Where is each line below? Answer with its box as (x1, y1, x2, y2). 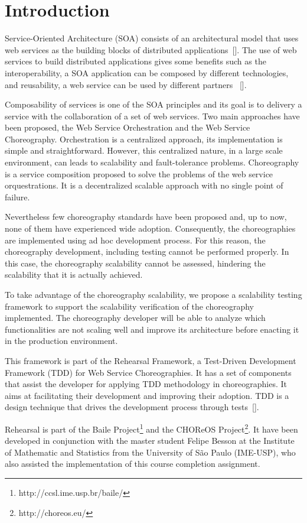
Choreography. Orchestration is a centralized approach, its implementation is (5, 132, 283, 145)
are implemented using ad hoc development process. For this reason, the (5, 233, 266, 246)
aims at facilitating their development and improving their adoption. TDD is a (5, 389, 289, 401)
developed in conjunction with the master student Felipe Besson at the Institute (5, 434, 295, 447)
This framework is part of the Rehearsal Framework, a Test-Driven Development (5, 354, 296, 366)
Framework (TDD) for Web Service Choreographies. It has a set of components (5, 366, 292, 378)
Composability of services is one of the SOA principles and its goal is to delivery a (5, 98, 302, 111)
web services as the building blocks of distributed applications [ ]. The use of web (5, 43, 297, 56)
